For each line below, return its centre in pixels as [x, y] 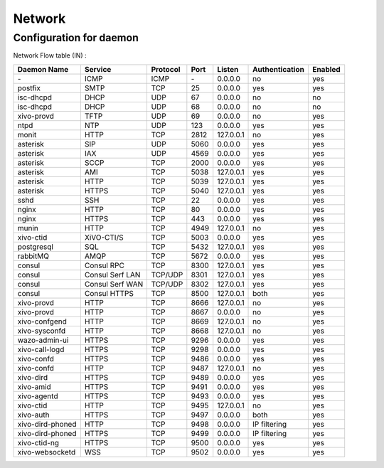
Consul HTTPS [109, 293]
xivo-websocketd [47, 452]
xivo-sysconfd [42, 331]
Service [98, 69]
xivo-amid [34, 386]
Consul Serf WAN [114, 284]
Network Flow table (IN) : [50, 55]
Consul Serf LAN [112, 275]
